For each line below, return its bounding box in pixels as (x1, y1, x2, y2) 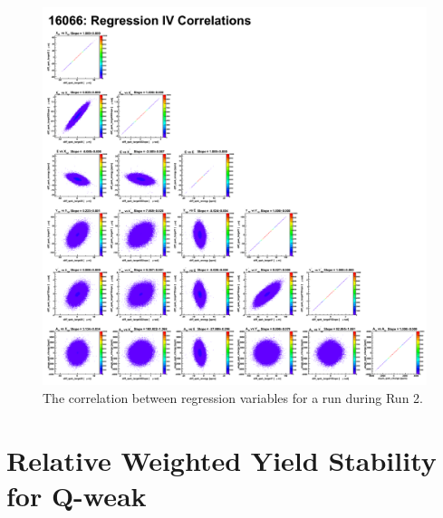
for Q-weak (6, 476, 147, 513)
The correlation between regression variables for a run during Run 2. (43, 388, 423, 407)
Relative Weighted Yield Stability (6, 441, 437, 478)
